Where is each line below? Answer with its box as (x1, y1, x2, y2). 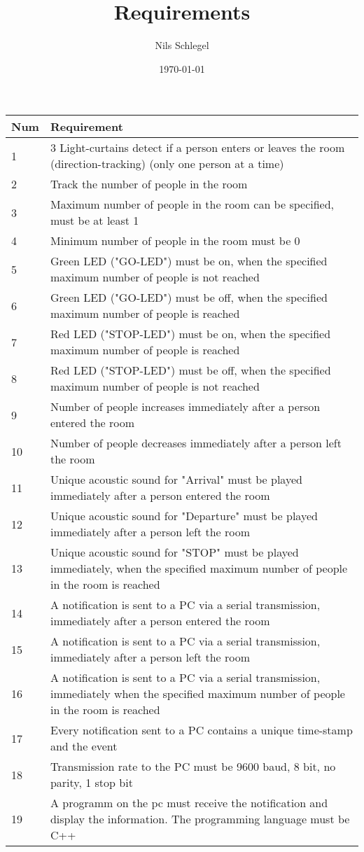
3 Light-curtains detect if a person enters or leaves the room (50, 139, 345, 156)
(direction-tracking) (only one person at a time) (50, 155, 284, 172)
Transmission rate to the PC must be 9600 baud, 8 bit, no (50, 758, 336, 775)
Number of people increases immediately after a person (50, 398, 321, 415)
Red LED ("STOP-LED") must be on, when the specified (50, 326, 331, 342)
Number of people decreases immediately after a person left (50, 435, 342, 452)
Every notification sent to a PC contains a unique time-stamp (50, 722, 353, 739)
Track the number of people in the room (50, 176, 248, 193)
